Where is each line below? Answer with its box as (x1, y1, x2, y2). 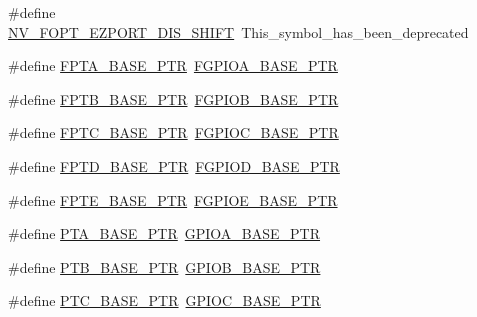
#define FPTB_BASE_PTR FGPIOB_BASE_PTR (8, 88, 339, 109)
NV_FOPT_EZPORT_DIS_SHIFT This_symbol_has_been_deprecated (8, 21, 469, 42)
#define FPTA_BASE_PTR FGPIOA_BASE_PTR (8, 55, 338, 76)
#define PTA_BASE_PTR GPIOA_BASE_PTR (8, 223, 321, 244)
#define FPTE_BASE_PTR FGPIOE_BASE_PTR (8, 189, 338, 210)
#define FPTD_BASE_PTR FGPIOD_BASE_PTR (8, 155, 340, 176)
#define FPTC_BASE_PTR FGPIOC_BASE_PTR (8, 122, 339, 143)
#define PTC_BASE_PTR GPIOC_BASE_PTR (8, 290, 321, 311)
